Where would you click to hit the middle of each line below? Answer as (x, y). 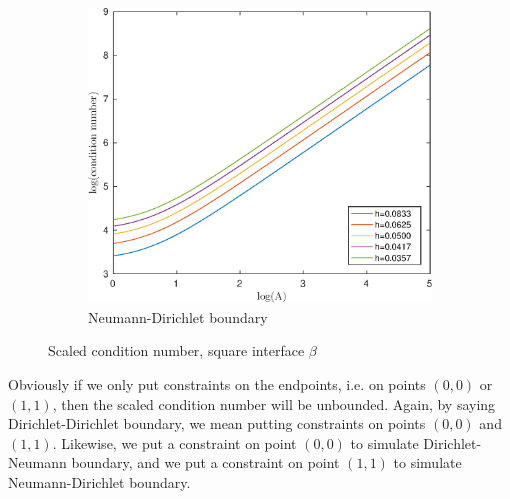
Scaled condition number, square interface (176, 350)
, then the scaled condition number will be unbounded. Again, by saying (274, 403)
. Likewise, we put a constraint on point (174, 442)
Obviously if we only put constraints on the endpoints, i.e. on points (217, 383)
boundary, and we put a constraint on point (205, 462)
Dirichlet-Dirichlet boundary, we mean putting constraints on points (217, 423)
